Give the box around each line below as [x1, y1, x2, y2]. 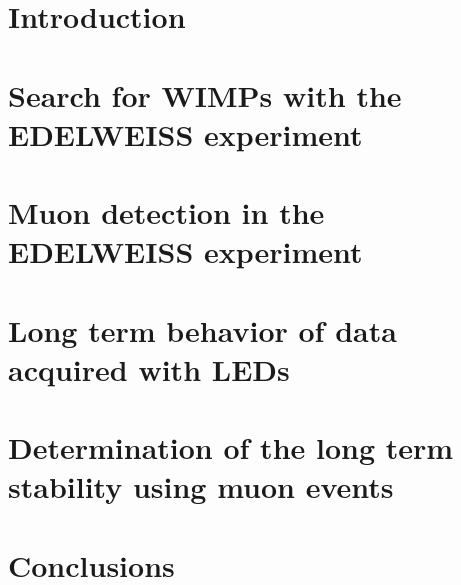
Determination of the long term [8, 427, 454, 468]
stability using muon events [8, 466, 394, 507]
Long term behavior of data [8, 309, 397, 350]
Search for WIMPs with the [8, 74, 402, 115]
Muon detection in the [8, 192, 325, 233]
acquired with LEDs [8, 348, 290, 389]
